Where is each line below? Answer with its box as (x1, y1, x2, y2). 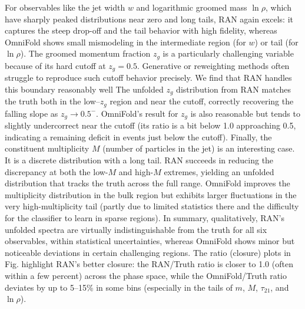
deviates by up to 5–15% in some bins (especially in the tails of (5, 281, 233, 293)
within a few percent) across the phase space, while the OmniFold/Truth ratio (5, 269, 287, 281)
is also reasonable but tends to (190, 107, 300, 119)
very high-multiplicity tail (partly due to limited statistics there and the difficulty (5, 200, 299, 212)
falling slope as (5, 107, 58, 119)
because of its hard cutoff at (5, 59, 106, 71)
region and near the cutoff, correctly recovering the (110, 95, 294, 107)
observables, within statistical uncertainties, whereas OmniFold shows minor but (5, 235, 295, 247)
